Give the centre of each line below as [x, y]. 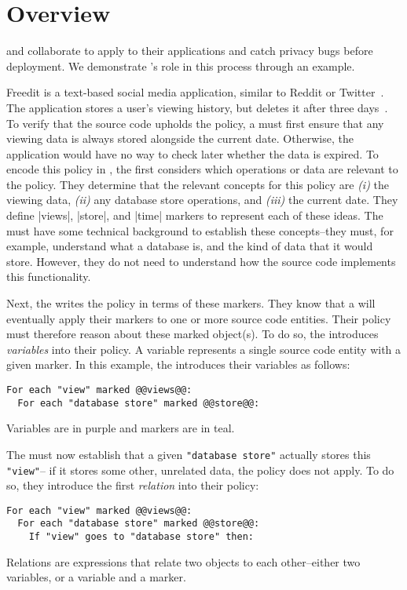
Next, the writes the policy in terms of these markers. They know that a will [191, 303]
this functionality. [49, 277]
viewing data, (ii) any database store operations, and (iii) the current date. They [202, 200]
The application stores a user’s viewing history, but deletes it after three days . [197, 107]
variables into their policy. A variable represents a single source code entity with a [204, 349]
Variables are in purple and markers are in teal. [121, 428]
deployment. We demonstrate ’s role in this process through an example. [181, 66]
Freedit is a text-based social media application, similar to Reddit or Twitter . [195, 92]
